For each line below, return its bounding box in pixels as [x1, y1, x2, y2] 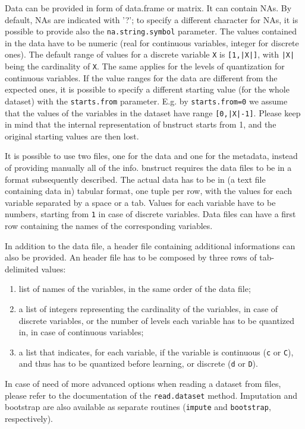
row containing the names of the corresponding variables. [5, 220, 213, 232]
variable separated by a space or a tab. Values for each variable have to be [5, 196, 276, 208]
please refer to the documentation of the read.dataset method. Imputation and [5, 389, 298, 401]
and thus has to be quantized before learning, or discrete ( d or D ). [18, 357, 258, 370]
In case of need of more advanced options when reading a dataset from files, [5, 377, 281, 390]
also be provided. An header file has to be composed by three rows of [5, 251, 257, 263]
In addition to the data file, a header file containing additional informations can [5, 239, 295, 252]
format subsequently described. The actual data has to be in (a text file [5, 173, 266, 185]
